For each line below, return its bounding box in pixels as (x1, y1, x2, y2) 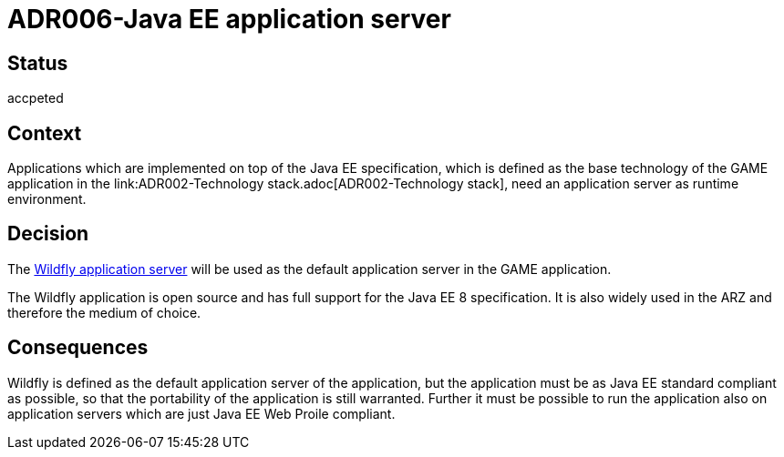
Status (7, 51, 68, 75)
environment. (7, 191, 87, 208)
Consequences (7, 336, 149, 360)
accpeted (7, 90, 64, 107)
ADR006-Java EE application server (7, 4, 451, 35)
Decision (7, 222, 89, 246)
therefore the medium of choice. (7, 304, 201, 320)
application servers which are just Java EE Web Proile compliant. (7, 405, 396, 421)
